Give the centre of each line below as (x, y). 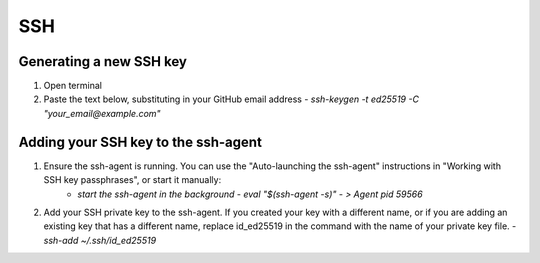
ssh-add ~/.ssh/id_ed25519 (100, 240)
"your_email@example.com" (102, 113)
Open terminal (72, 86)
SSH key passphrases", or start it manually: (132, 180)
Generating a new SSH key (102, 61)
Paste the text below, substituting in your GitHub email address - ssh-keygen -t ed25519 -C (231, 99)
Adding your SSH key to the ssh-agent (140, 141)
